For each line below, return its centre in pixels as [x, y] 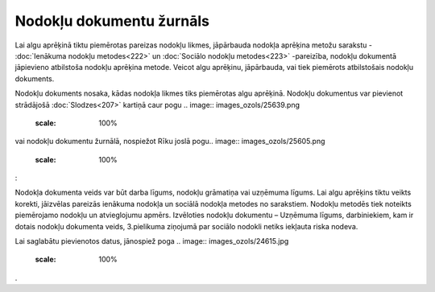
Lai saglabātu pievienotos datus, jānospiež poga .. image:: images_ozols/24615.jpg [152, 241]
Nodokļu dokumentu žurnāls [112, 21]
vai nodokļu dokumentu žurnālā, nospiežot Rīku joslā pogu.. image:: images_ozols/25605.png [170, 142]
